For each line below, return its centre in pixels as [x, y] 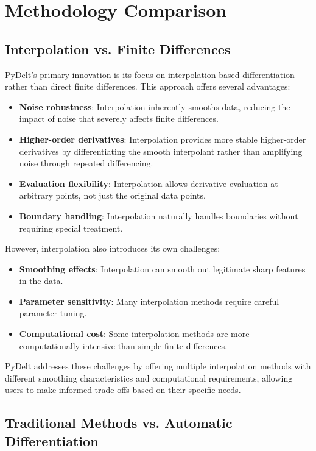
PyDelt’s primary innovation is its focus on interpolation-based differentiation [150, 74]
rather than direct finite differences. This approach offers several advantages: [148, 86]
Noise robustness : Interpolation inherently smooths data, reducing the [155, 106]
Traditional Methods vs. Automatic [119, 423]
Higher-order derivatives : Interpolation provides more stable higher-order [163, 139]
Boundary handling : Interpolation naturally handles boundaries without [159, 215]
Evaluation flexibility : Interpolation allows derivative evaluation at [149, 183]
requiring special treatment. [71, 228]
